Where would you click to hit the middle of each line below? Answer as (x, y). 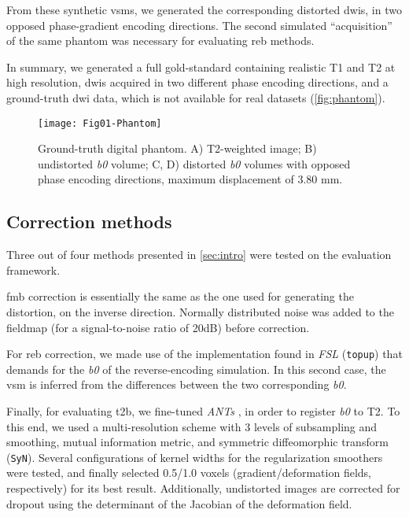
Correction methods (89, 222)
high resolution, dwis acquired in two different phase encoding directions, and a (197, 82)
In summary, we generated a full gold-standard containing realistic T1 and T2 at (201, 66)
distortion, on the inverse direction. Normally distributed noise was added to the (200, 311)
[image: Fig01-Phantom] (100, 123)
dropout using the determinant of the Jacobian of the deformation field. (179, 503)
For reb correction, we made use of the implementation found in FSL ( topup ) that (204, 354)
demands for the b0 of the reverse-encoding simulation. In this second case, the (196, 369)
